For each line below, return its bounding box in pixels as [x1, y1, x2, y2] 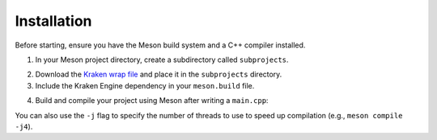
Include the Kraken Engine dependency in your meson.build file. [35, 80, 255, 90]
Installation [15, 12, 92, 30]
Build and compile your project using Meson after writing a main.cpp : [35, 96, 269, 105]
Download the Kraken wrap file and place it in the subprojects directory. [35, 69, 282, 80]
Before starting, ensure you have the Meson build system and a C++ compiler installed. [15, 40, 306, 50]
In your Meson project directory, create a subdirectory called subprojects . [35, 55, 289, 64]
